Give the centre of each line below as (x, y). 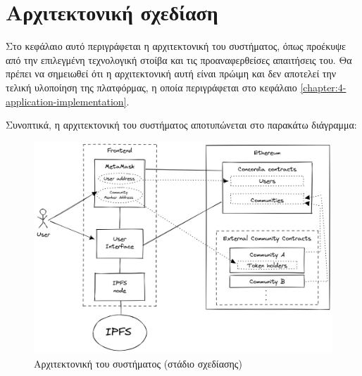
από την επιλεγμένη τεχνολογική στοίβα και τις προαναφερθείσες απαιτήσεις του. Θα (179, 59)
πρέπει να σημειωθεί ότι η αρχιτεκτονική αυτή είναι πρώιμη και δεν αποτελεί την (171, 73)
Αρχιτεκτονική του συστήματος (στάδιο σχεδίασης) (138, 363)
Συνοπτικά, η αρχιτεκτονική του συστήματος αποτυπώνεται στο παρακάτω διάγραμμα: (181, 125)
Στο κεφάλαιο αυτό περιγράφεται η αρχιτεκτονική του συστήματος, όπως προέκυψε (176, 46)
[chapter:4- (323, 87)
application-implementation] (66, 101)
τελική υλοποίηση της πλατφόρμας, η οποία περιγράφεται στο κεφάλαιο (151, 87)
